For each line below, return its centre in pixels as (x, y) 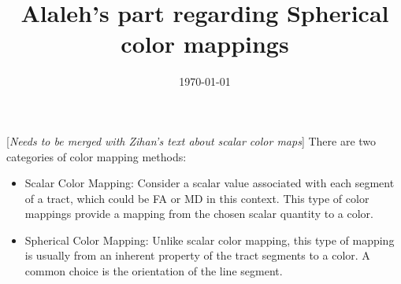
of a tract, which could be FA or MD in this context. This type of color (197, 198)
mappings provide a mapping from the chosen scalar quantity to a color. (199, 214)
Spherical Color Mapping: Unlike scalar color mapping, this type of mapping (210, 240)
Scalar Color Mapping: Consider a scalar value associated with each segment (210, 183)
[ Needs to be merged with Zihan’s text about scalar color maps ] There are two (191, 140)
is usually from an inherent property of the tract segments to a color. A (197, 255)
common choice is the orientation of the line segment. (154, 271)
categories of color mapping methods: (97, 156)
